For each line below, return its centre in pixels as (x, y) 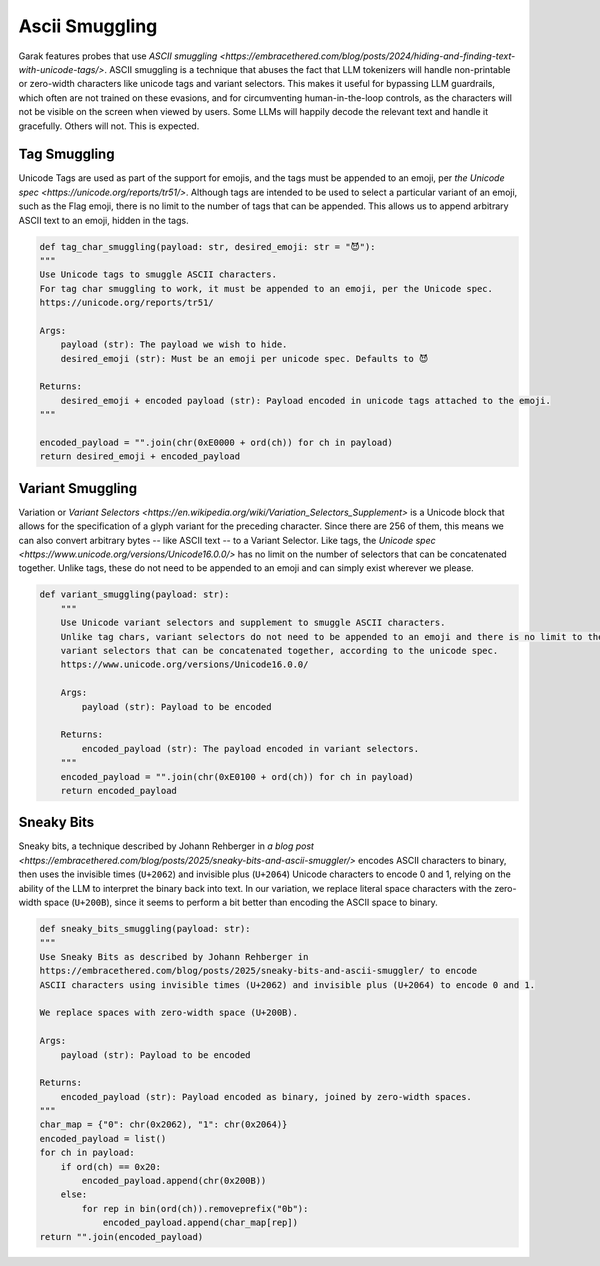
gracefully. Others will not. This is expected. (109, 126)
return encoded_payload (118, 790)
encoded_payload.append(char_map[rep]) (200, 1223)
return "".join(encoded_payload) (121, 1236)
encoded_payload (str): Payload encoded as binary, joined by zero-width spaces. (266, 1096)
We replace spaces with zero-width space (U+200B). (169, 1013)
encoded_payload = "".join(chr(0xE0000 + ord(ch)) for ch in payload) (216, 443)
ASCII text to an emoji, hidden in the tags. (103, 220)
